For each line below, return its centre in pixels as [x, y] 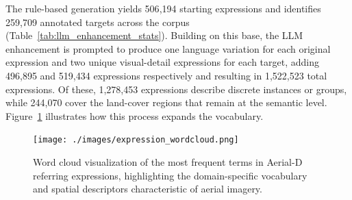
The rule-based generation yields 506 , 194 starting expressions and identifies [163, 8]
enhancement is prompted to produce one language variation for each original [168, 48]
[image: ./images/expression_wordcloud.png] [136, 140]
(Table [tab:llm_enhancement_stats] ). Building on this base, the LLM [154, 35]
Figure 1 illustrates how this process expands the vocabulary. [135, 115]
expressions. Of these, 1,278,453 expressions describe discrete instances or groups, [176, 89]
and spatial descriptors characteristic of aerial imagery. [148, 189]
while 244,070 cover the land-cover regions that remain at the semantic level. [166, 102]
